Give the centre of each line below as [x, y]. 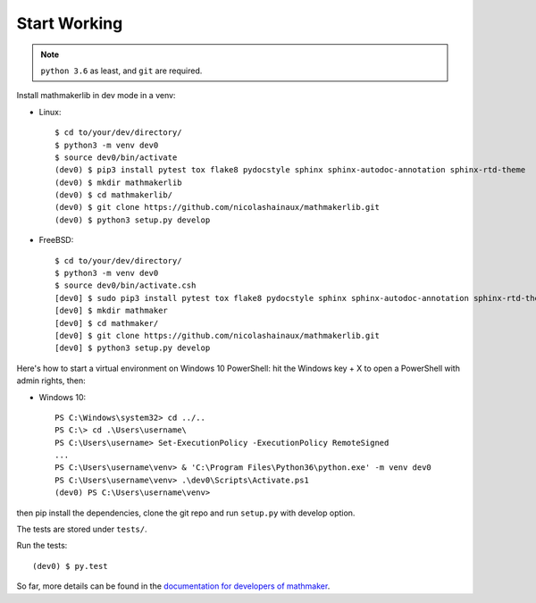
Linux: [50, 112]
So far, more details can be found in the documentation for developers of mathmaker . [173, 586]
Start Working [70, 23]
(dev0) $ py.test [70, 566]
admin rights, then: [51, 381]
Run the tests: [42, 546]
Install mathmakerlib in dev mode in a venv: [96, 96]
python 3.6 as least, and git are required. [121, 71]
